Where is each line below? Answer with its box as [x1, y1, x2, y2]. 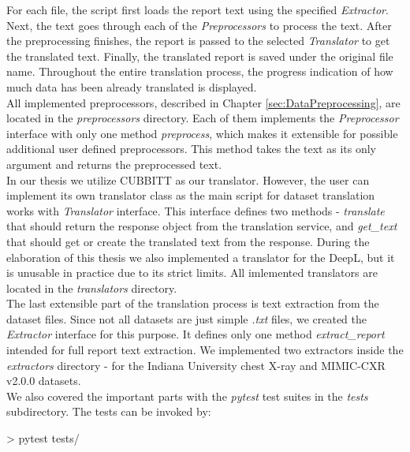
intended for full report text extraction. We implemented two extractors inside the [6, 342, 404, 358]
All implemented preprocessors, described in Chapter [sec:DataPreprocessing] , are [6, 94, 401, 110]
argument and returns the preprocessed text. [6, 155, 222, 172]
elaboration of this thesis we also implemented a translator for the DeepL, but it [6, 248, 395, 265]
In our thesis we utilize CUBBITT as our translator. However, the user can [6, 171, 370, 188]
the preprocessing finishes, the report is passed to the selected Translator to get [6, 32, 390, 49]
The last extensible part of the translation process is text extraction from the [6, 295, 379, 312]
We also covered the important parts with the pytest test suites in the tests [6, 387, 368, 404]
